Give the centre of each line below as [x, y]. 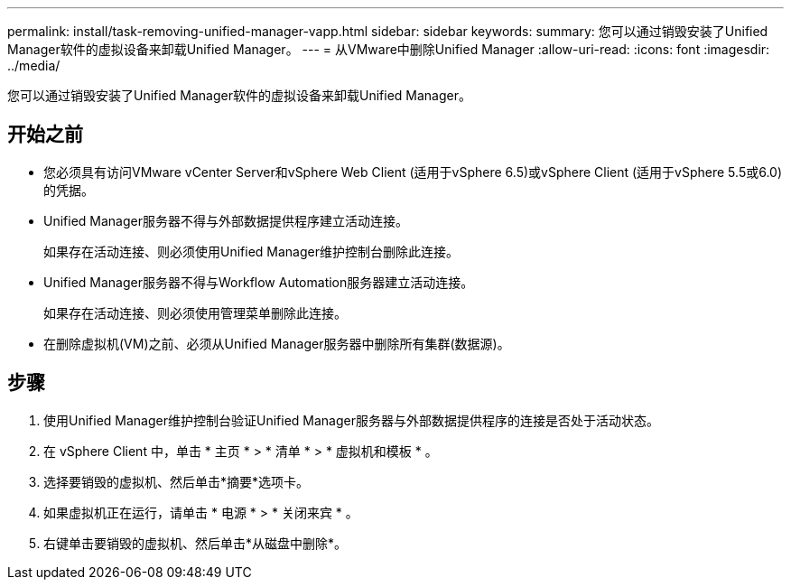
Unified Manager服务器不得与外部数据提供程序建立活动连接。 [226, 220]
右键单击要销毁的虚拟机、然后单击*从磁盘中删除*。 [195, 543]
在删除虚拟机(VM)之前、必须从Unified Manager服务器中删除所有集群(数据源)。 [277, 343]
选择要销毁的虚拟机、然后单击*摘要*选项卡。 [177, 481]
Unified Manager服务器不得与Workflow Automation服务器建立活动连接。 [259, 282]
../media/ [34, 65]
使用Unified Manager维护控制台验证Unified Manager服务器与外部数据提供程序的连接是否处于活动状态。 [351, 420]
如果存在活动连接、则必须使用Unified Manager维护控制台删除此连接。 [251, 251]
